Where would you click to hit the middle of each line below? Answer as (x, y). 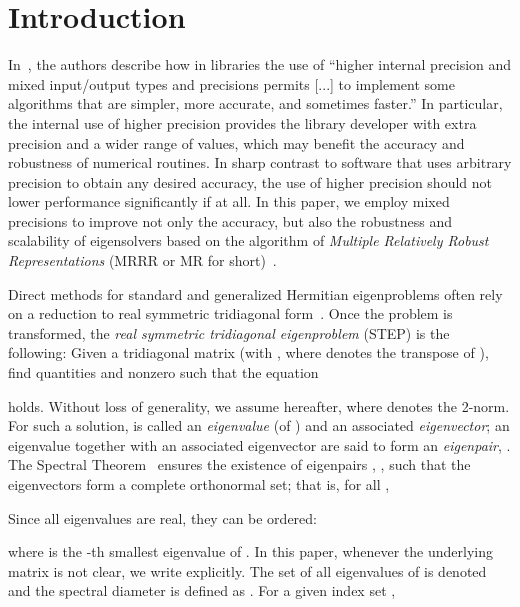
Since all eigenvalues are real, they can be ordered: (162, 517)
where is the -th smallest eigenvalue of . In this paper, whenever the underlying (251, 551)
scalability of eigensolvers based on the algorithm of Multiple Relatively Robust (248, 240)
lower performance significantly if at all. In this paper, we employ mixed (229, 201)
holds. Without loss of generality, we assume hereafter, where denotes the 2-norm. (259, 405)
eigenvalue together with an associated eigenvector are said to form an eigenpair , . (259, 444)
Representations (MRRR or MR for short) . (142, 260)
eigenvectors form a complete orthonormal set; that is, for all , (199, 484)
